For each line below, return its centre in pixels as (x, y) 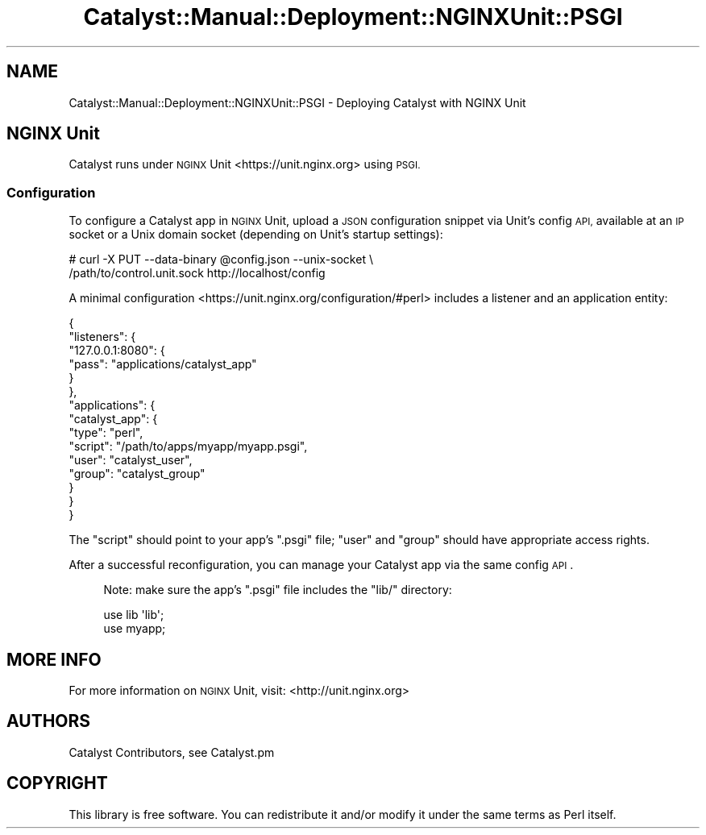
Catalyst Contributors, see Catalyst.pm (172, 752)
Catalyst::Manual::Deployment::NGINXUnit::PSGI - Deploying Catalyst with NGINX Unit (297, 102)
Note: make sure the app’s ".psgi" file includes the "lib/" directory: (278, 590)
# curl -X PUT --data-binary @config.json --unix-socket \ (221, 260)
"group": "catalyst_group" (137, 474)
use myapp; (135, 629)
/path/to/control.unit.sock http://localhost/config (197, 273)
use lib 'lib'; (134, 615)
